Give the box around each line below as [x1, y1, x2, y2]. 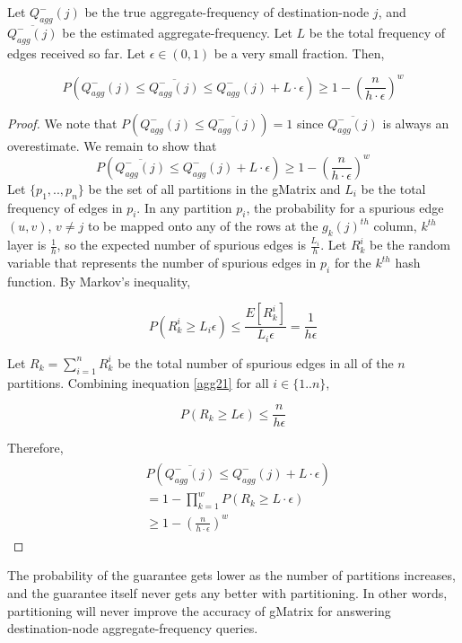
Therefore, [7, 438, 64, 457]
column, [373, 216, 417, 235]
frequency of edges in [7, 198, 123, 216]
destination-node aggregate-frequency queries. [7, 619, 258, 638]
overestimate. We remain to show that [7, 136, 217, 154]
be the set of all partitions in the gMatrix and [88, 179, 341, 198]
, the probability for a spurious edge [246, 198, 444, 216]
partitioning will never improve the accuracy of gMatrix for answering [7, 601, 391, 620]
